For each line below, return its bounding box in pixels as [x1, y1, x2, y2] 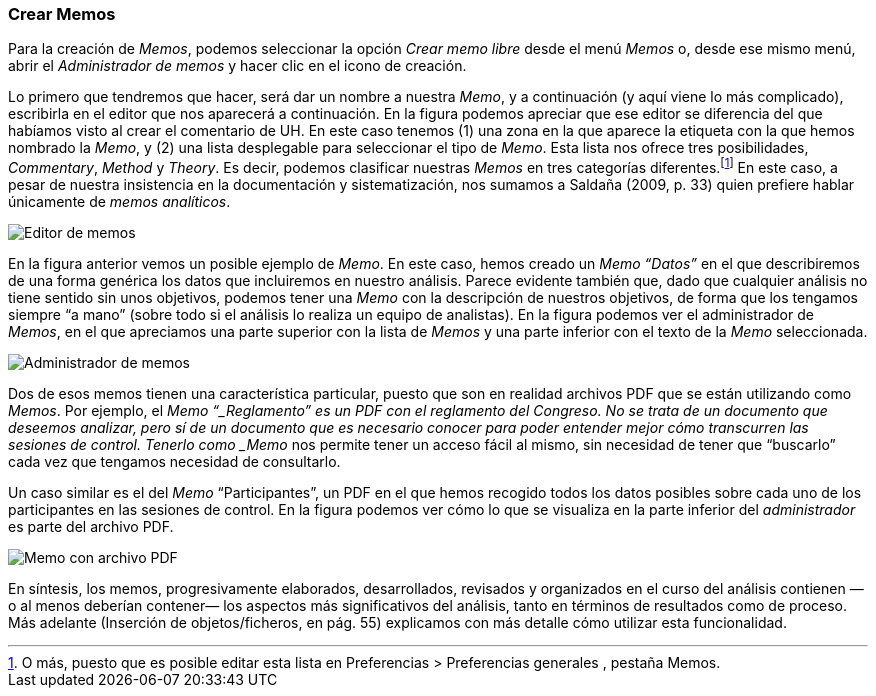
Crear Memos [8, 4, 116, 24]
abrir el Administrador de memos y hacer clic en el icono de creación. [8, 57, 467, 75]
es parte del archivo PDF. [8, 518, 174, 536]
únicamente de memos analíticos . [8, 193, 231, 211]
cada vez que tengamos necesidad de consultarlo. [8, 453, 341, 471]
